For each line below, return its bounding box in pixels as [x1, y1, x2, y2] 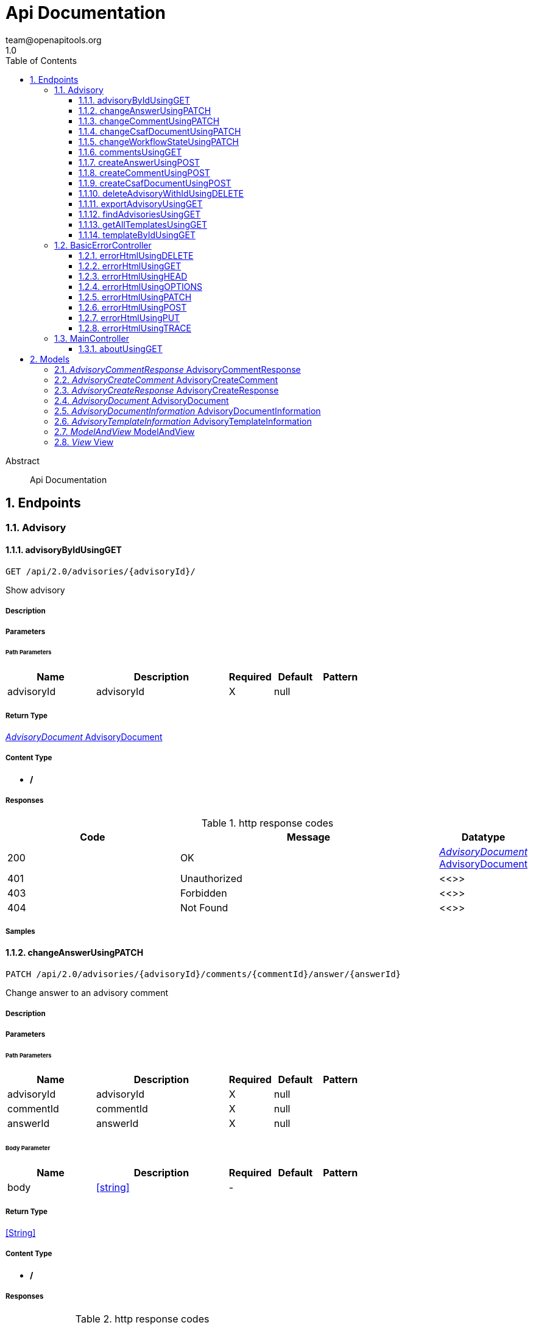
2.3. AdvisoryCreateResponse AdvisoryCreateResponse [54, 384, 279, 395]
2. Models [30, 353, 70, 364]
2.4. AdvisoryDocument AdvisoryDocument [54, 395, 229, 406]
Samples [5, 927, 35, 936]
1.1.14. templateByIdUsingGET [79, 229, 196, 240]
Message [286, 830, 331, 843]
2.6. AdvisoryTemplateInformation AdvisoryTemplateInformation [54, 415, 312, 426]
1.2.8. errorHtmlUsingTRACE [79, 322, 191, 333]
